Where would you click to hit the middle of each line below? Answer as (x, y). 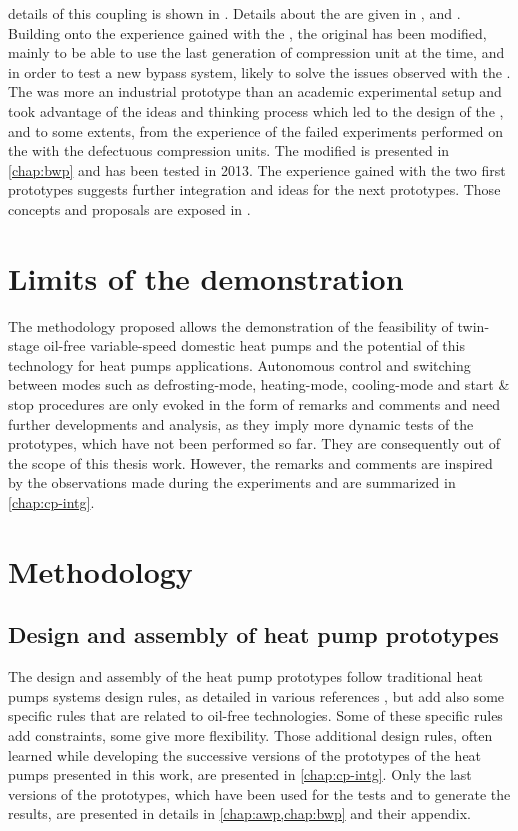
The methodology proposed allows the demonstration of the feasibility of (230, 325)
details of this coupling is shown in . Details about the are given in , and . (234, 13)
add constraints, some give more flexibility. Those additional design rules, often (250, 734)
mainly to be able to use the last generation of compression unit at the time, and (256, 52)
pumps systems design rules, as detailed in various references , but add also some (256, 695)
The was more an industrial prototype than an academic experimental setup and (255, 91)
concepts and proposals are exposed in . (129, 208)
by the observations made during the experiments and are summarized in (232, 482)
